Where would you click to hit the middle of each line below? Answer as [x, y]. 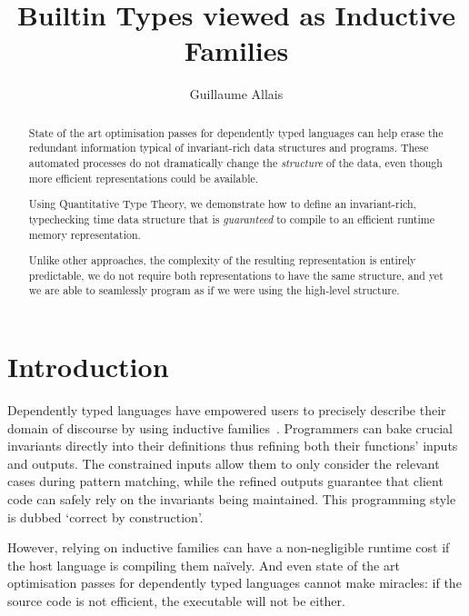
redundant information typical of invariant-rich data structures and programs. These [229, 148]
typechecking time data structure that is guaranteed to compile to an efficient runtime [231, 219]
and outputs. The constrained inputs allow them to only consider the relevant [224, 463]
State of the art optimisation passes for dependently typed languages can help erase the [236, 132]
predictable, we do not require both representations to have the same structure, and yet [236, 275]
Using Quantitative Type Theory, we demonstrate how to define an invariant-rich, [222, 204]
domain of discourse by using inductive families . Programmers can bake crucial [230, 427]
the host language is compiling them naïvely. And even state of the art [204, 565]
